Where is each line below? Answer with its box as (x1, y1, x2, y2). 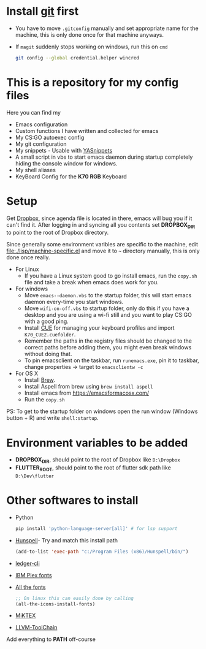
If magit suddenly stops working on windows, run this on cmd (15, 43, 168, 50)
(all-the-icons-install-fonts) (15, 601, 96, 607)
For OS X (15, 370, 39, 378)
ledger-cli (15, 560, 40, 567)
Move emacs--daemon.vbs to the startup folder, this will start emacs (24, 292, 192, 299)
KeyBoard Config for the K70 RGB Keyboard (15, 173, 127, 180)
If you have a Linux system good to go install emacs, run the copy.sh (24, 272, 197, 279)
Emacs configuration (15, 121, 68, 128)
